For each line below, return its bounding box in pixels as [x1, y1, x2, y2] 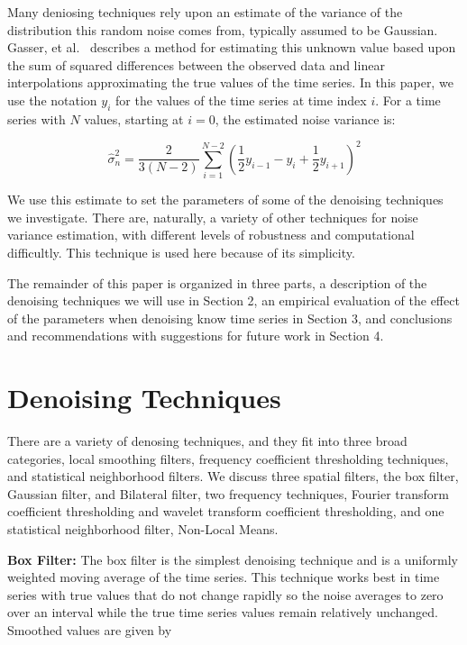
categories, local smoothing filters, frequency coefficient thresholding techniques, [7, 449, 449, 468]
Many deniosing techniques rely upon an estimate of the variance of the [7, 3, 403, 21]
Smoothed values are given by [7, 621, 172, 639]
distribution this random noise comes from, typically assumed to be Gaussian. [7, 20, 438, 39]
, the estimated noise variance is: [215, 109, 396, 128]
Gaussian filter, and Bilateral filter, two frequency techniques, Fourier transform [7, 484, 449, 503]
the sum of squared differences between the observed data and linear [7, 55, 385, 74]
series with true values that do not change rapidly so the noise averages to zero [7, 585, 444, 604]
